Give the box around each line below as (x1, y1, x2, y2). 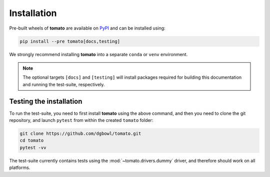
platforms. (9, 164, 30, 170)
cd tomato (19, 138, 44, 143)
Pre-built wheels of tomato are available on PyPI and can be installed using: (9, 25, 165, 31)
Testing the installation (9, 97, 82, 105)
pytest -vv (19, 144, 46, 150)
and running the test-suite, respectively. (22, 81, 105, 87)
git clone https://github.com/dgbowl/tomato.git (19, 130, 141, 136)
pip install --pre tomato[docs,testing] (19, 38, 120, 44)
